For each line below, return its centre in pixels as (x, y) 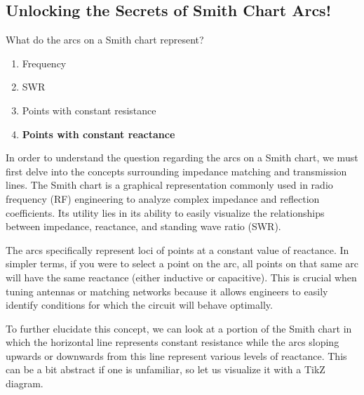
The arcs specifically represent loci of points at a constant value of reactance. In (177, 249)
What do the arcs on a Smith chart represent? (105, 40)
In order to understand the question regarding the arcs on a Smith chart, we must (182, 158)
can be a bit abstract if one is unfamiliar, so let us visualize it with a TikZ (166, 369)
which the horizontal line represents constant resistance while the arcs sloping (173, 342)
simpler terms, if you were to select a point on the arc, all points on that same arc (182, 263)
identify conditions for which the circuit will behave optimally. (139, 305)
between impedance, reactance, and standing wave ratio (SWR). (143, 226)
